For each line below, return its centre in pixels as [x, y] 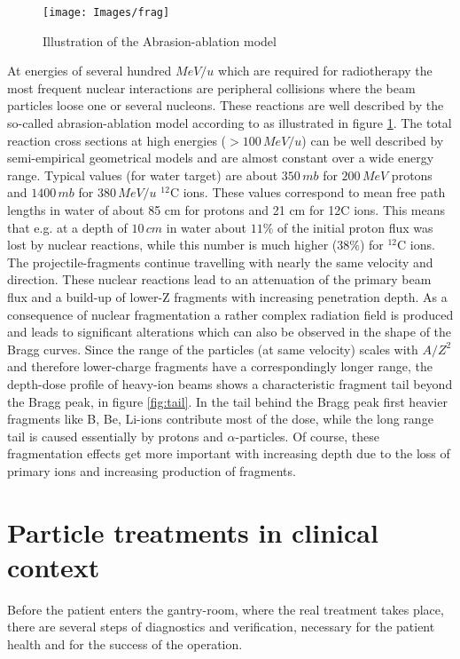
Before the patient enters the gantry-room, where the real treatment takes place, [226, 609]
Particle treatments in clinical [193, 532]
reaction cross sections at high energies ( [117, 140]
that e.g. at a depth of [67, 227]
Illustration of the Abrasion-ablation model [160, 40]
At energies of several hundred [90, 71]
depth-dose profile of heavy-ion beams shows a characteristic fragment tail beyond [230, 383]
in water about [207, 227]
